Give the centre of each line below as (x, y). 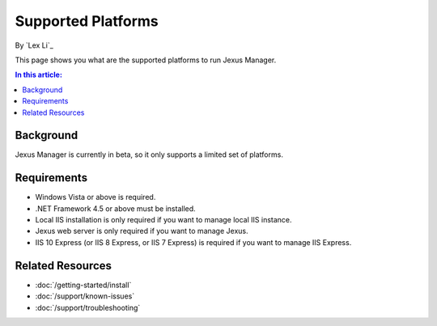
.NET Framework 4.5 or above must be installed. (115, 208)
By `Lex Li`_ (34, 45)
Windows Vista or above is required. (95, 197)
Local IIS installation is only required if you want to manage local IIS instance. (163, 220)
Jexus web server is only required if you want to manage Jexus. (142, 231)
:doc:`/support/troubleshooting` (88, 307)
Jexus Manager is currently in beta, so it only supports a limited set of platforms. (149, 155)
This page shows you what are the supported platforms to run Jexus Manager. (146, 60)
